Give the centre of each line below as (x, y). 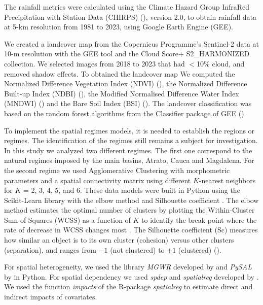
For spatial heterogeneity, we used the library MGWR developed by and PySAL (128, 267)
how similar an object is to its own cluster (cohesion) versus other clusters (119, 240)
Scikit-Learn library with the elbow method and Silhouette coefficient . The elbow (131, 200)
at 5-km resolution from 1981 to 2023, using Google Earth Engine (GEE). (119, 27)
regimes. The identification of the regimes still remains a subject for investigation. (131, 140)
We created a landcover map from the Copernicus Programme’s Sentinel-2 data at (132, 43)
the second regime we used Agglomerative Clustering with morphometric (117, 170)
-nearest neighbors (227, 180)
